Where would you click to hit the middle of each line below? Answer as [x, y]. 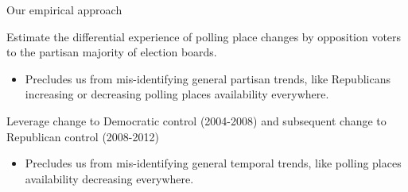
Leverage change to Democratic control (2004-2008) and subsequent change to [196, 120]
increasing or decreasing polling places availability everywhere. [177, 94]
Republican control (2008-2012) [83, 136]
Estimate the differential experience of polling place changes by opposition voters [204, 36]
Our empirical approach [64, 10]
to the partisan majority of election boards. [112, 52]
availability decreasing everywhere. [109, 178]
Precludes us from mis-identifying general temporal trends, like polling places [213, 163]
